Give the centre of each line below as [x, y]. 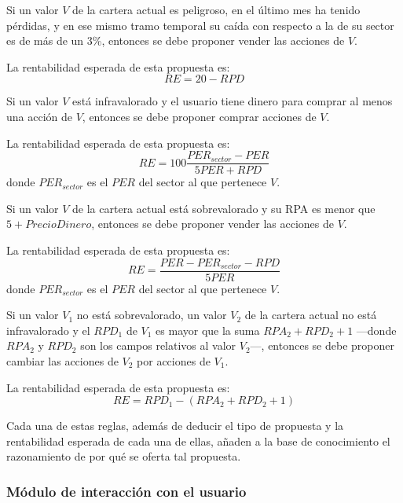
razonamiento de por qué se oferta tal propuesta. [124, 456]
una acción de [39, 116]
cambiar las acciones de [62, 361]
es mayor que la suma [208, 330]
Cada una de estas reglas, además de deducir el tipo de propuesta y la [175, 426]
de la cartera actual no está [311, 315]
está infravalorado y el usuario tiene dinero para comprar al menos [233, 101]
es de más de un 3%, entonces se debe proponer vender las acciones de [176, 40]
